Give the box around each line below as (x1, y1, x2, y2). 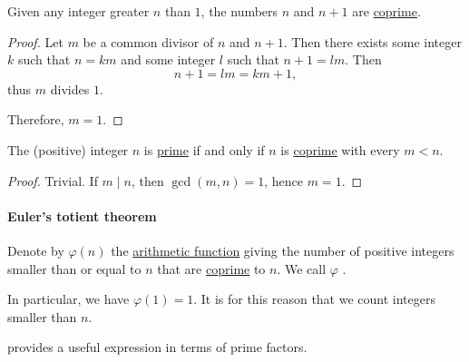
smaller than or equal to (7, 259, 142, 278)
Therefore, (7, 110, 64, 129)
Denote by (7, 240, 64, 259)
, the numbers (200, 2, 278, 20)
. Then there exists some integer (283, 32, 462, 51)
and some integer (121, 50, 216, 69)
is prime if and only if (143, 140, 265, 159)
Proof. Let (7, 32, 64, 51)
